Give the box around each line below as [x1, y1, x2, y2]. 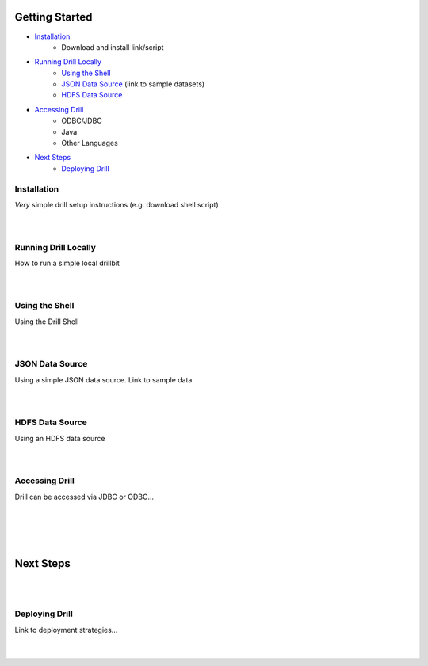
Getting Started [14, 10, 93, 24]
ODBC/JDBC [61, 116, 102, 126]
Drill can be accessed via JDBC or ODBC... [14, 492, 155, 501]
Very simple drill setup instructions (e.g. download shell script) [14, 200, 219, 209]
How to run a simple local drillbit [14, 258, 120, 268]
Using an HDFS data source [14, 433, 105, 443]
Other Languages [61, 139, 118, 148]
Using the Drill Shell [14, 317, 79, 326]
